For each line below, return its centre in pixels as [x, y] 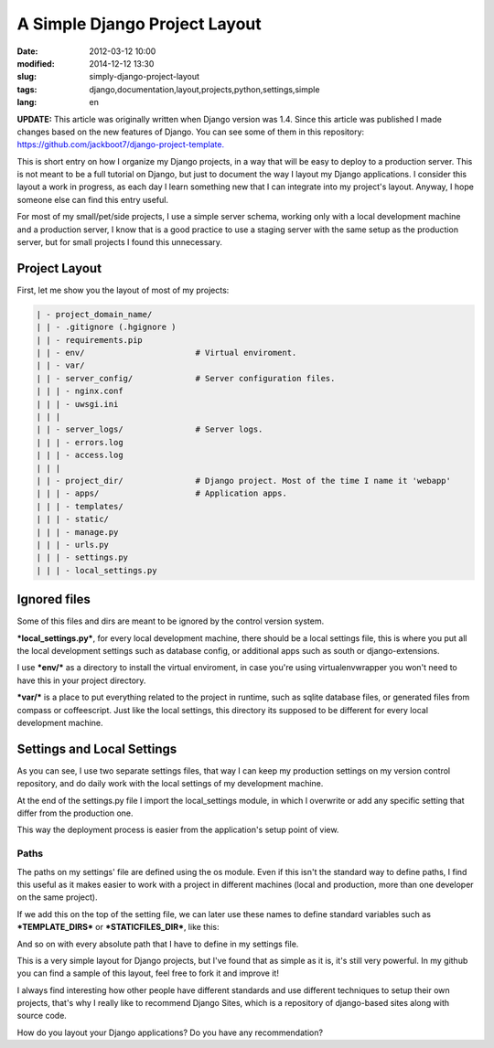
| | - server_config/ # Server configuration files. [186, 378]
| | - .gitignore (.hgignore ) [107, 327]
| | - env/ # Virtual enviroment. [166, 353]
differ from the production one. [75, 813]
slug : [27, 77]
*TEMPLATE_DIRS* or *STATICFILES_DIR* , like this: [118, 927]
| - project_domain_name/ [94, 314]
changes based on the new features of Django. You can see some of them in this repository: [191, 132]
